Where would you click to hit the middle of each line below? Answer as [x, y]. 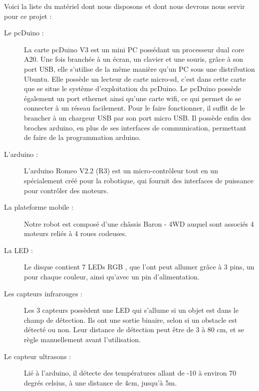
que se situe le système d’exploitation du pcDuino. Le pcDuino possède [133, 88]
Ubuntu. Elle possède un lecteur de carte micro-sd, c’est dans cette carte [135, 78]
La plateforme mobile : [39, 207]
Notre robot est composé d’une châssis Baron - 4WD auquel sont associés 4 [139, 223]
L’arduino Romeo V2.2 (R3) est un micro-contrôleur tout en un [121, 171]
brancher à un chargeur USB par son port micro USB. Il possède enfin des [137, 117]
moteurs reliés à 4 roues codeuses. [76, 233]
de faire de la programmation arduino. [82, 137]
